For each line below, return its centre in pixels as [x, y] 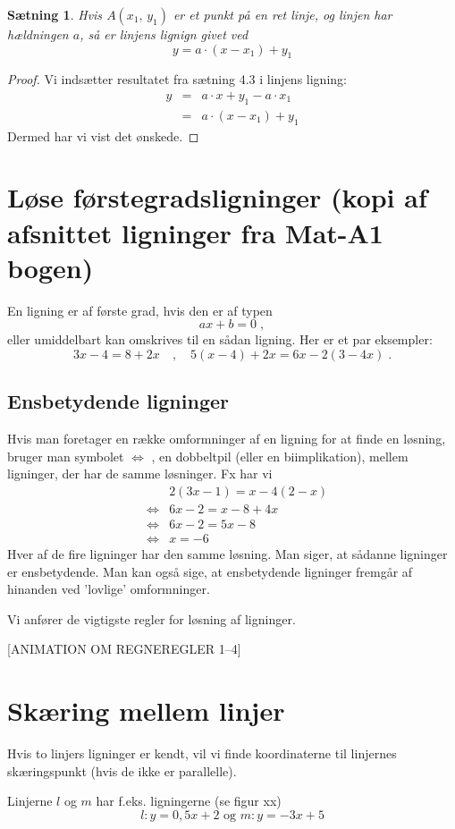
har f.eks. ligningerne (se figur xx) [189, 801]
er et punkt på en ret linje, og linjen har [282, 14]
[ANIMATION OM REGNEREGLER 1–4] [124, 649]
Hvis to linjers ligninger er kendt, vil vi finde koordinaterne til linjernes [202, 753]
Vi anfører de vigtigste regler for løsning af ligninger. [152, 618]
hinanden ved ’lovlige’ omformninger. [109, 589]
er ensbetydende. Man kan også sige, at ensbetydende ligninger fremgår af [210, 571]
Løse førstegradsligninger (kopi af [217, 197]
